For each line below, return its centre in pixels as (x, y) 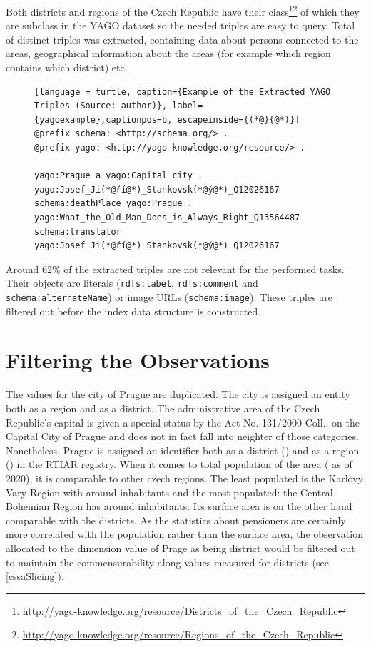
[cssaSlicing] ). (35, 576)
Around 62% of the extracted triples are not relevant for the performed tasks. (175, 269)
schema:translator (78, 231)
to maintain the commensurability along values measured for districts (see (167, 562)
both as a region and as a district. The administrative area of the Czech (163, 408)
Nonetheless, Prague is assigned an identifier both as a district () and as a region (183, 450)
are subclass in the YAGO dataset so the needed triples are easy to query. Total (181, 25)
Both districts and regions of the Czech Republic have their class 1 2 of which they (183, 10)
